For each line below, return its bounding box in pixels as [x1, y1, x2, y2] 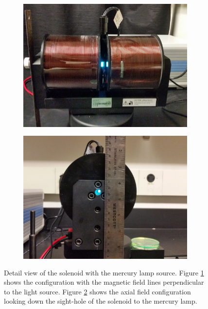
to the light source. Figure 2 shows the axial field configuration [4, 286, 191, 296]
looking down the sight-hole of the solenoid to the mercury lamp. [4, 296, 197, 306]
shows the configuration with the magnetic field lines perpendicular [4, 277, 204, 287]
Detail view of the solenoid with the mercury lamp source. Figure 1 [4, 267, 204, 277]
